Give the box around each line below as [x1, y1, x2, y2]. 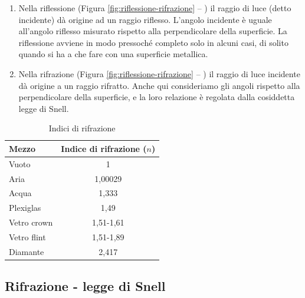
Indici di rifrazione [48, 122, 116, 134]
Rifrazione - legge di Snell [5, 277, 166, 295]
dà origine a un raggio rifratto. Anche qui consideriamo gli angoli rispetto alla [18, 79, 300, 91]
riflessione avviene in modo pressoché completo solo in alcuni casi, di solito [18, 36, 288, 48]
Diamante [9, 245, 44, 257]
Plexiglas [9, 201, 41, 214]
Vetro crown [9, 216, 53, 229]
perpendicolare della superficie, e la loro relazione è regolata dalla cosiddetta [18, 91, 295, 103]
